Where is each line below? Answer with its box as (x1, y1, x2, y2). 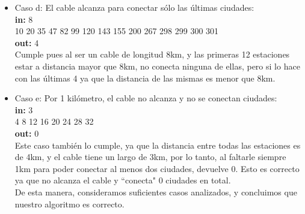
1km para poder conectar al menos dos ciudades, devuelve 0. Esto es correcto (14, 162, 300, 174)
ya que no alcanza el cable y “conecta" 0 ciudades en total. (14, 174, 231, 186)
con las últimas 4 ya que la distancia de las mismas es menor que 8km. (14, 71, 276, 84)
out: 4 (14, 36, 39, 49)
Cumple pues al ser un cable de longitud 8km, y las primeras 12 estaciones (14, 48, 290, 61)
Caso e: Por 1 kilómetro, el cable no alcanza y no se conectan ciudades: (14, 92, 277, 104)
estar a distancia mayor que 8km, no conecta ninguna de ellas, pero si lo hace (14, 59, 300, 72)
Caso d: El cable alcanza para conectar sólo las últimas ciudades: (14, 1, 254, 13)
